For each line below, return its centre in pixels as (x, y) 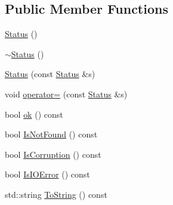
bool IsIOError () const (47, 174)
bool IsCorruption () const (53, 154)
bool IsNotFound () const (51, 134)
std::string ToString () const (56, 194)
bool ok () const (34, 114)
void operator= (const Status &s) (66, 94)
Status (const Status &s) (50, 74)
